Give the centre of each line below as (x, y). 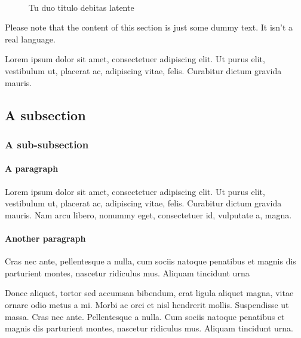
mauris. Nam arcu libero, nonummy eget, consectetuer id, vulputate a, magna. (148, 214)
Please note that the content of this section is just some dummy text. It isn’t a (149, 27)
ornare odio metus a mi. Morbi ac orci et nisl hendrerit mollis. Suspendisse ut (147, 304)
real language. (30, 39)
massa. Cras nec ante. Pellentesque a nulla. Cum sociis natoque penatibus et (145, 316)
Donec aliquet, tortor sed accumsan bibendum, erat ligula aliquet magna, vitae (149, 293)
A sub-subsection (47, 144)
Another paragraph (45, 238)
